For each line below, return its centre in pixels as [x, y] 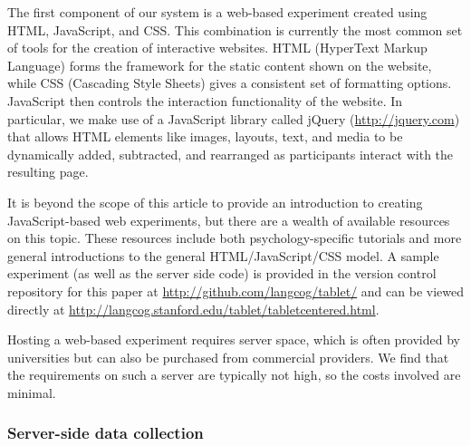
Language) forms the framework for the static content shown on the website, [220, 65]
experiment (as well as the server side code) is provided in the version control [222, 273]
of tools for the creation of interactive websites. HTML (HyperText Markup [217, 48]
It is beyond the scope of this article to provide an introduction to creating [215, 202]
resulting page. [48, 172]
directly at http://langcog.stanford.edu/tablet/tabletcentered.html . [193, 309]
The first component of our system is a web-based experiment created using [217, 12]
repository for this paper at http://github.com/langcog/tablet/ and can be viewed [235, 291]
